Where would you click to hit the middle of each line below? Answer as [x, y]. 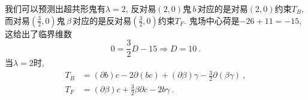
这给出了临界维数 [38, 33]
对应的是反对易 [102, 20]
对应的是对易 [223, 8]
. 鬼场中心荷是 [212, 20]
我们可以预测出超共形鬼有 [55, 8]
